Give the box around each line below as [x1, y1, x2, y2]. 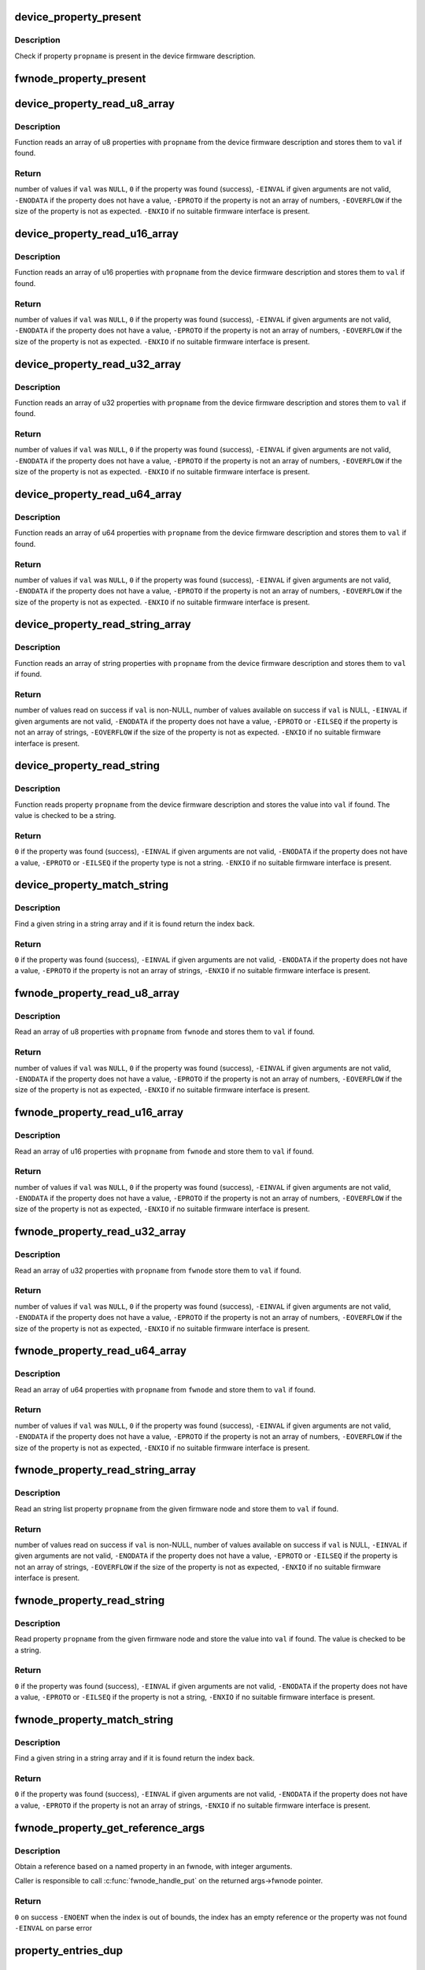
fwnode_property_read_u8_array [14, 987, 180, 1000]
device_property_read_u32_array [14, 357, 181, 370]
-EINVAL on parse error [14, 1923, 93, 1932]
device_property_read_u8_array [14, 97, 175, 110]
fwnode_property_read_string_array [14, 1463, 197, 1477]
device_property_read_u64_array [14, 488, 183, 500]
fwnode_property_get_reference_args [14, 1821, 205, 1834]
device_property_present [14, 10, 142, 24]
